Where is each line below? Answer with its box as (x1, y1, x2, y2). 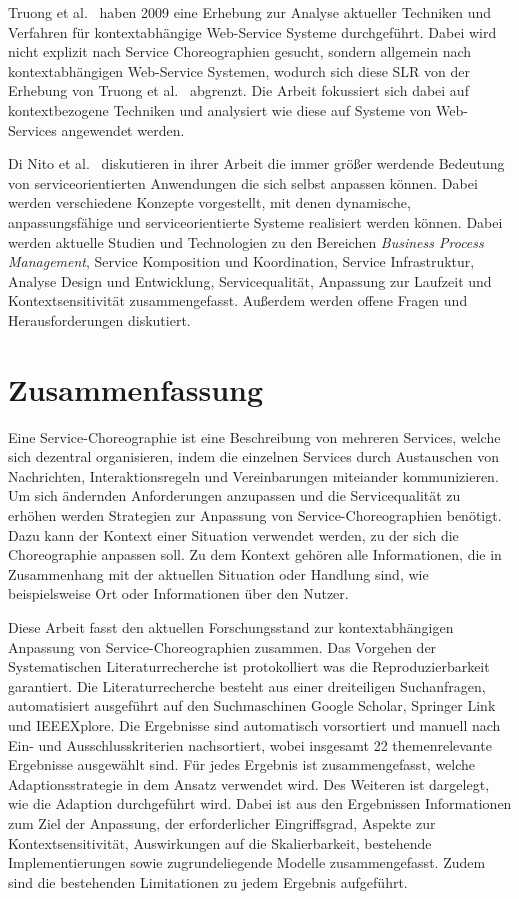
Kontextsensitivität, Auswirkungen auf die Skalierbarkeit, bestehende (8, 832, 432, 853)
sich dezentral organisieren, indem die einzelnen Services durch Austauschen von (8, 446, 499, 467)
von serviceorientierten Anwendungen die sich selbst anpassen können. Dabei (8, 172, 478, 193)
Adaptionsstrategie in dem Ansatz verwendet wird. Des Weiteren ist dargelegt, (8, 773, 490, 794)
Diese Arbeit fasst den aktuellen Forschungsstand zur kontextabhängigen (8, 616, 454, 637)
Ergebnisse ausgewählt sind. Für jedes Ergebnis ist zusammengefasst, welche (8, 754, 476, 775)
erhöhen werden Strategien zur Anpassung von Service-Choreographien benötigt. (8, 505, 502, 525)
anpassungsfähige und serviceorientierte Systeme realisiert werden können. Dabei (8, 211, 503, 232)
